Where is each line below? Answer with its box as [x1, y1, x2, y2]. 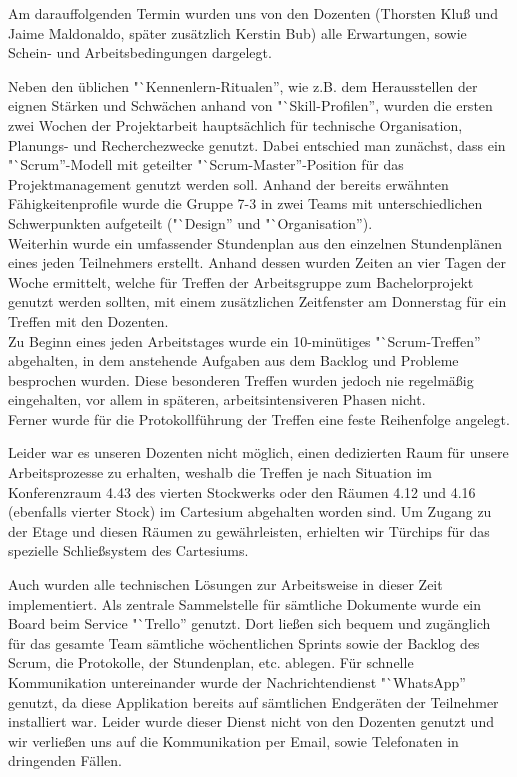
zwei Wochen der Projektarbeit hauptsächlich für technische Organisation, [8, 114, 463, 135]
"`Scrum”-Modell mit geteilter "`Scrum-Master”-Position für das [8, 154, 404, 175]
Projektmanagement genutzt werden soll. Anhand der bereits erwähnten [8, 173, 449, 194]
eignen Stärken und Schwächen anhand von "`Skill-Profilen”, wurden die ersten [8, 95, 493, 116]
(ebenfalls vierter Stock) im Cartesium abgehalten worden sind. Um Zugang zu [8, 501, 492, 522]
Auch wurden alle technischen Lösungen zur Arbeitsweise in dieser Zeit [8, 574, 443, 595]
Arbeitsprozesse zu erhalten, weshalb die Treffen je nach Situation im [8, 462, 432, 483]
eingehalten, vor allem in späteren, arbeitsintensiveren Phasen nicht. [8, 389, 426, 410]
